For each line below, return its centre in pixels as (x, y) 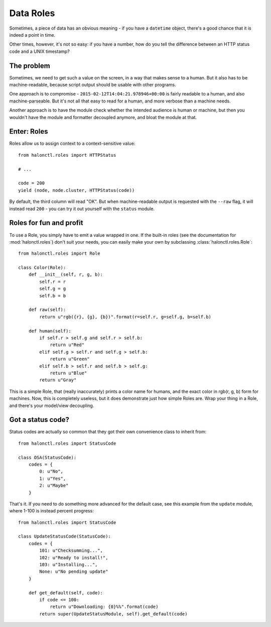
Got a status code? (39, 420)
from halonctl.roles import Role (59, 253)
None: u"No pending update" (74, 572)
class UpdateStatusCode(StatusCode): (65, 537)
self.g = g (53, 289)
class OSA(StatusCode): (47, 457)
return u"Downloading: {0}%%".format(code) (104, 607)
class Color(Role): (42, 268)
